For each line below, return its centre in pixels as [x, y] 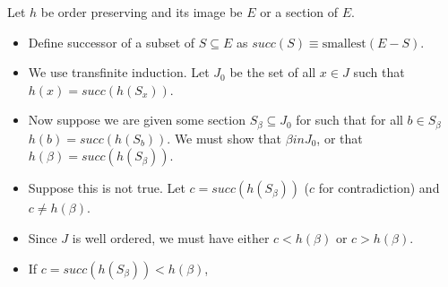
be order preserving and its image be [142, 12]
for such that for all [349, 120]
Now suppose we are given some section [137, 120]
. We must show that [224, 138]
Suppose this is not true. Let [107, 188]
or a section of [299, 12]
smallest [344, 43]
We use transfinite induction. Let [119, 72]
